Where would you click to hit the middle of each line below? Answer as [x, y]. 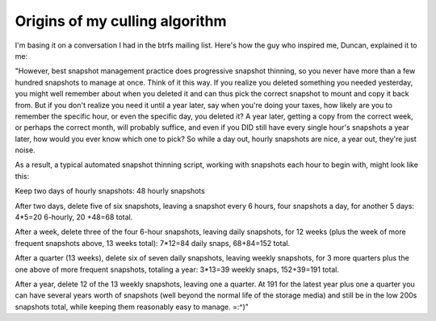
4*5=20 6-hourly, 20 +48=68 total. [74, 217]
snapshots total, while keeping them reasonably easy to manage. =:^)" [132, 306]
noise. [25, 150]
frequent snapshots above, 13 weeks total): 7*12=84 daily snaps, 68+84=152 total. [153, 243]
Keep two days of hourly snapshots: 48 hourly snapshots [110, 191]
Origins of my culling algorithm [121, 21]
